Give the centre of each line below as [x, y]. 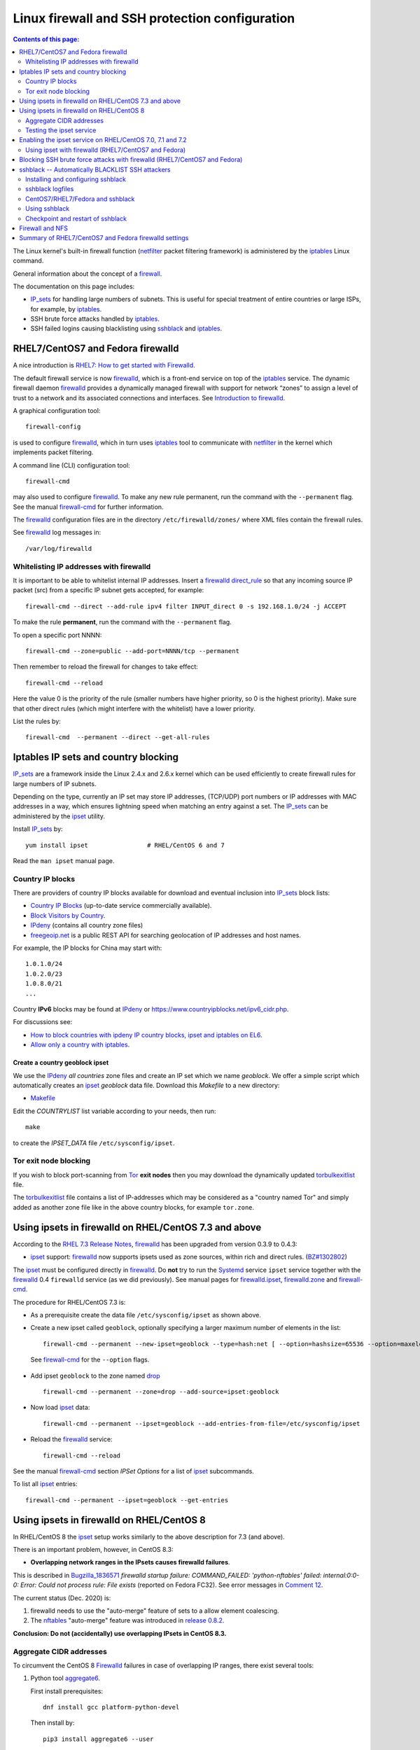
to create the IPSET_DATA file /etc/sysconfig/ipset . [94, 1143]
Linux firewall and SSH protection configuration [154, 18]
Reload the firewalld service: [71, 1439]
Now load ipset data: [60, 1408]
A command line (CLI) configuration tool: [71, 465]
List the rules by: [37, 721]
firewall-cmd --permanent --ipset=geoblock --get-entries [127, 1500]
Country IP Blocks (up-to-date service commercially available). [121, 906]
